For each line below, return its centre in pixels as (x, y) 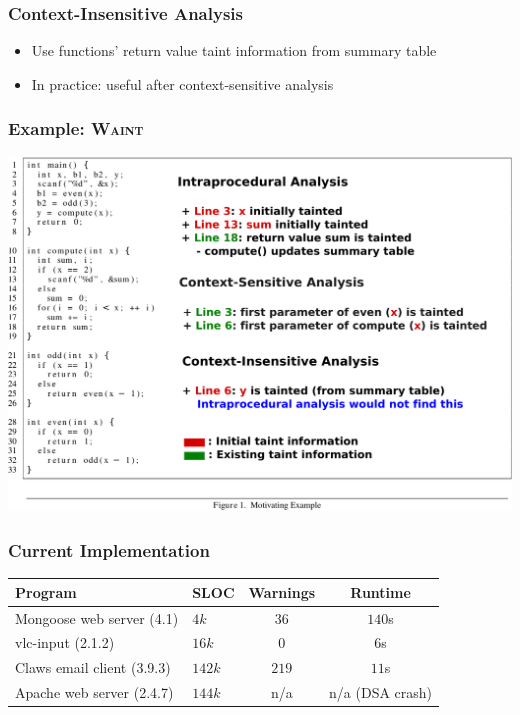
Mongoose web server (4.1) (97, 617)
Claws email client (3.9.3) (93, 667)
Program (46, 591)
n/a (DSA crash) (381, 692)
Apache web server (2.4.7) (94, 692)
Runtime (380, 591)
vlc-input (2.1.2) (65, 642)
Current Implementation (109, 550)
